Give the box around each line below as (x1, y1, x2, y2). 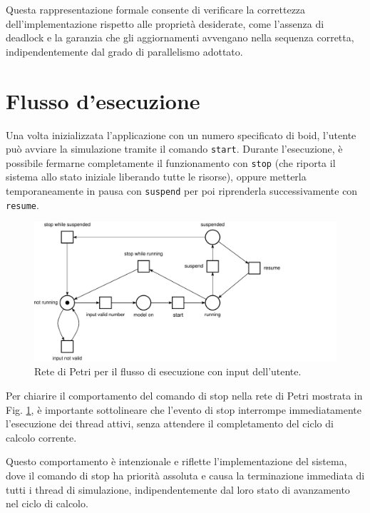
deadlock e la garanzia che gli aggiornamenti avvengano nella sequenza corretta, (6, 30, 354, 45)
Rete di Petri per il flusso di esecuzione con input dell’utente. (34, 364, 302, 379)
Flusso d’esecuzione (6, 86, 200, 115)
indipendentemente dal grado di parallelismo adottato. (6, 44, 243, 59)
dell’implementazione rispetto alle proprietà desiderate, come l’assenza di (6, 16, 324, 31)
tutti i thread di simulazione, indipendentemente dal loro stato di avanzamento (6, 482, 350, 497)
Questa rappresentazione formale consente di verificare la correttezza (6, 2, 306, 16)
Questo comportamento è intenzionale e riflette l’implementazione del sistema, (6, 454, 347, 469)
